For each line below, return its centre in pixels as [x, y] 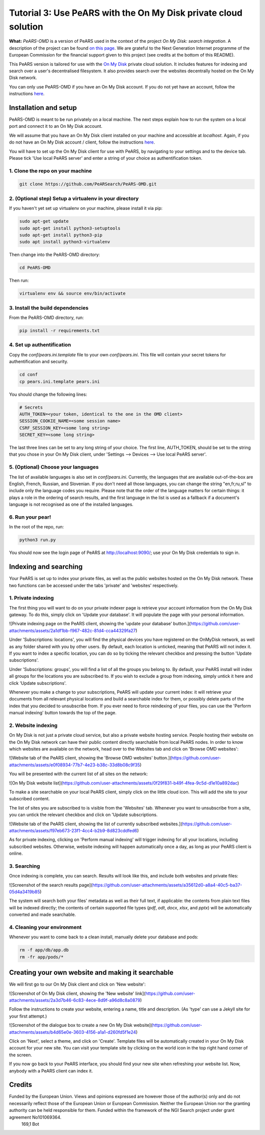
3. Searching [25, 866]
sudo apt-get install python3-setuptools [70, 228]
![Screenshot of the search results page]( [51, 885]
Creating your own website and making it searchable [91, 973]
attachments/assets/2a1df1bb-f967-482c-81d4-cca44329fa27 [72, 630]
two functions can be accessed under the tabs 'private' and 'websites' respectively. [94, 585]
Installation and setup [43, 107]
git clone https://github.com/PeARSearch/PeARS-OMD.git [88, 184]
